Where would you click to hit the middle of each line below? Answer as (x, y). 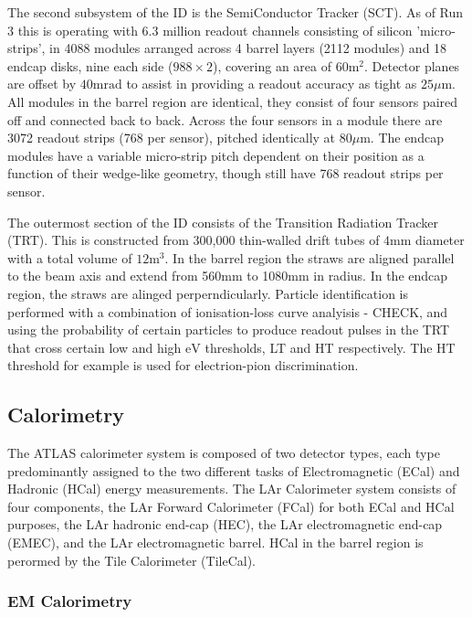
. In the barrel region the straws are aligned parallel (309, 257)
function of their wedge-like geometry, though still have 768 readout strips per (226, 173)
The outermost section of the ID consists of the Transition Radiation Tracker (223, 222)
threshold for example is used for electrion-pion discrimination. (183, 365)
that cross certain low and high (94, 347)
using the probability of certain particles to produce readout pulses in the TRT (229, 330)
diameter (440, 240)
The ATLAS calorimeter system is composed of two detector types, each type (224, 453)
